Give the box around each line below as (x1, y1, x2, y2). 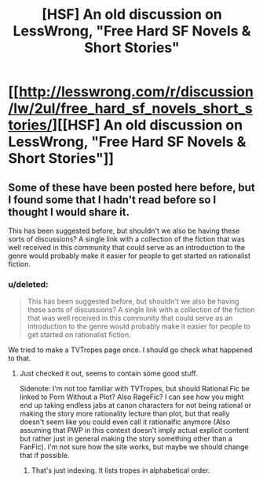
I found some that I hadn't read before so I (8, 193, 217, 206)
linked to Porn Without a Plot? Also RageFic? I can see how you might (19, 392, 244, 401)
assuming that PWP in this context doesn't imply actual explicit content (19, 426, 250, 435)
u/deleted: (8, 278, 49, 289)
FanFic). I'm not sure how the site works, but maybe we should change (19, 442, 249, 452)
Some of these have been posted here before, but (8, 180, 255, 194)
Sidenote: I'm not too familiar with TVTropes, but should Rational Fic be (19, 384, 250, 394)
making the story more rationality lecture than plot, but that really (19, 409, 230, 419)
